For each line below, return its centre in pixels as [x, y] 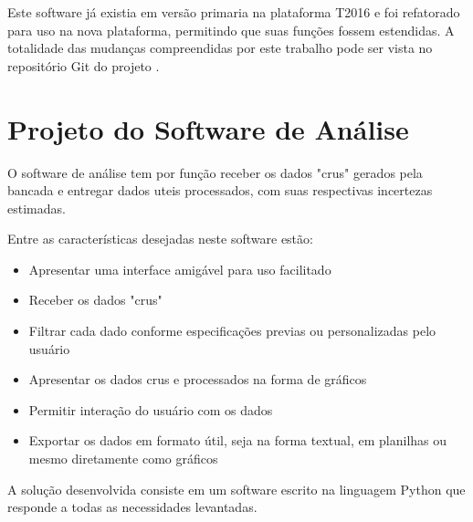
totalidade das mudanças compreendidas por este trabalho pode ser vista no [220, 48]
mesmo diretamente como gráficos [123, 459]
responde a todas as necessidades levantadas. [132, 507]
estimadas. [37, 208]
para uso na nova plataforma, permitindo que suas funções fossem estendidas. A [231, 30]
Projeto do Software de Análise [208, 128]
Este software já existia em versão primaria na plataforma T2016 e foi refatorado [234, 12]
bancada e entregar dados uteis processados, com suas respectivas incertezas [220, 190]
